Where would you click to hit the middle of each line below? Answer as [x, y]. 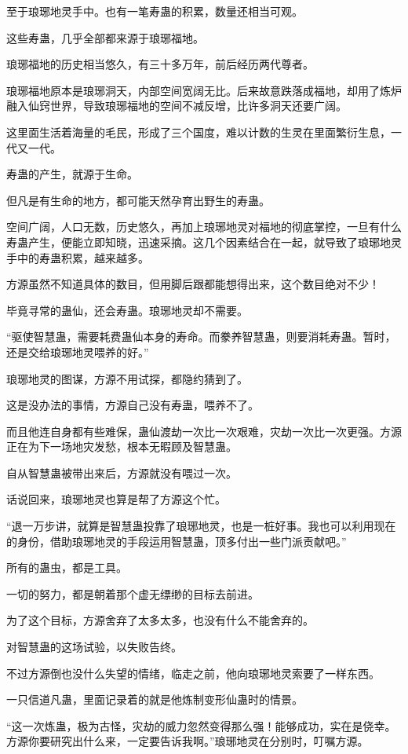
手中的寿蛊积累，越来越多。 [78, 257]
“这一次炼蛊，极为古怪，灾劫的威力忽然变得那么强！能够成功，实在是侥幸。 [201, 725]
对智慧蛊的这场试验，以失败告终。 [94, 647]
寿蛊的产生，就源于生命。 [72, 174]
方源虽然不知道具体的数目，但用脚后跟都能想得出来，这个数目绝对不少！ [193, 284]
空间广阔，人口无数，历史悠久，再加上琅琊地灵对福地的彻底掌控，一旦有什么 [204, 227]
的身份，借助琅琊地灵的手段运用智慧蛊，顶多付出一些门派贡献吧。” [177, 541]
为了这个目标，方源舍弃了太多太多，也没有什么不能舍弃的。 [160, 620]
